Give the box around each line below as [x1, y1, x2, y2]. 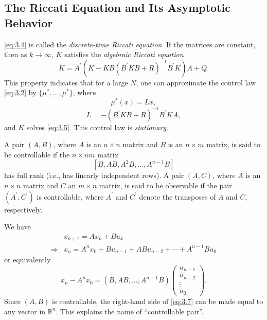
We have [4, 221, 31, 232]
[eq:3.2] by [4, 87, 37, 98]
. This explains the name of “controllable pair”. [56, 306, 204, 316]
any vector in [4, 306, 46, 316]
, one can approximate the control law [136, 77, 256, 87]
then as [4, 49, 27, 60]
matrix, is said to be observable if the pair [99, 180, 232, 190]
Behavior [4, 14, 53, 30]
